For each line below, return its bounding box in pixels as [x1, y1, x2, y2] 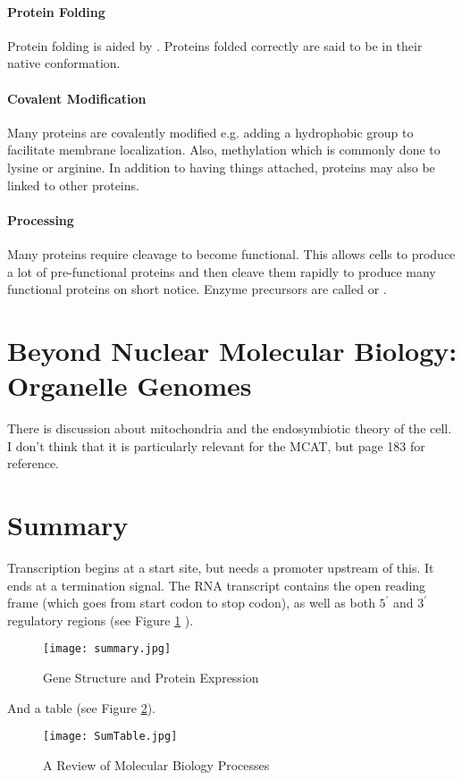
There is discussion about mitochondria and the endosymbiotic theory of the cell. [7, 419, 452, 438]
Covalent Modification [7, 88, 147, 107]
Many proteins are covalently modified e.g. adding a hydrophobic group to [7, 122, 414, 141]
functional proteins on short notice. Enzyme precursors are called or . [7, 280, 387, 298]
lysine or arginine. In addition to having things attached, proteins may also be [7, 157, 435, 176]
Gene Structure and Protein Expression [43, 667, 259, 686]
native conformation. [7, 54, 121, 72]
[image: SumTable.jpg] [43, 730, 178, 743]
